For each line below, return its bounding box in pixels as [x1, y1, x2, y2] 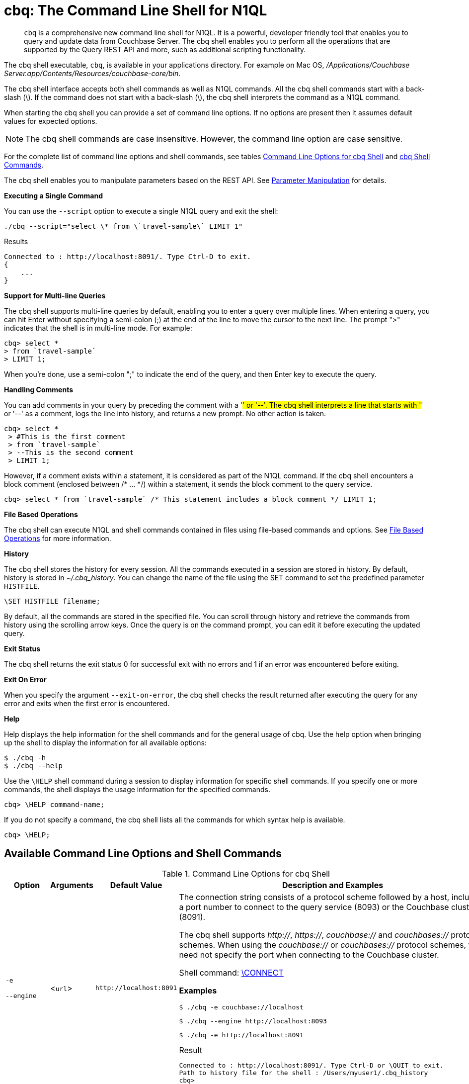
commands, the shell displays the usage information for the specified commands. [4, 785, 270, 794]
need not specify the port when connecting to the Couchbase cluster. [179, 949, 439, 960]
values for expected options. [4, 116, 97, 125]
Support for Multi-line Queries [4, 291, 106, 300]
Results [4, 237, 28, 246]
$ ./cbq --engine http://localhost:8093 [179, 1017, 327, 1025]
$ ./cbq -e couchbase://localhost [179, 1003, 304, 1011]
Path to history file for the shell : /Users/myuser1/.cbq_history [179, 1069, 428, 1077]
